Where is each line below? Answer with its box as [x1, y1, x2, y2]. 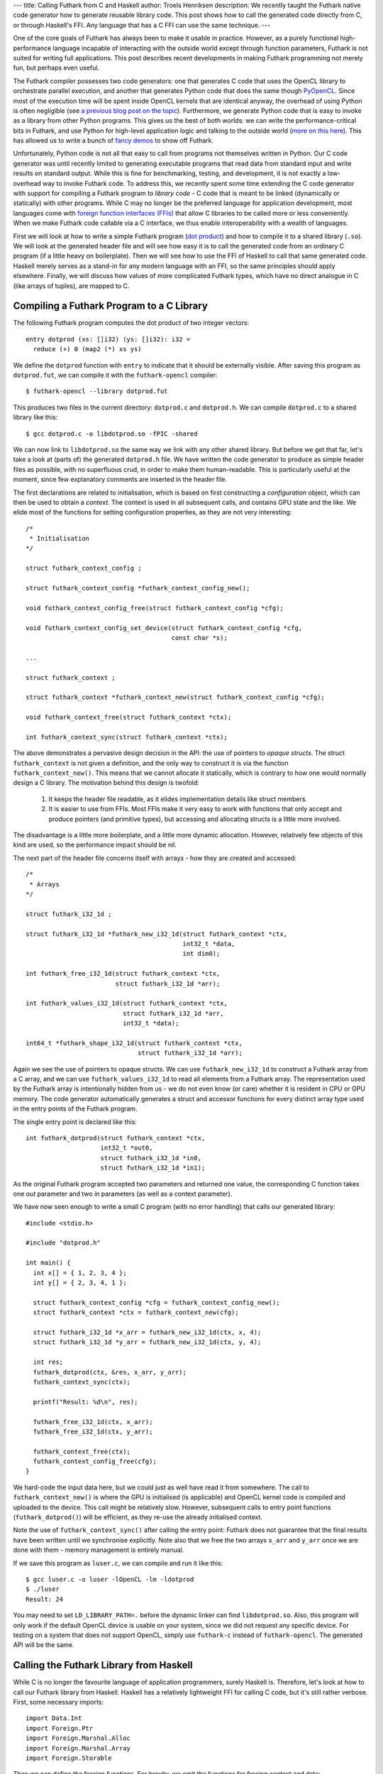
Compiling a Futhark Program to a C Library [13, 300, 209, 312]
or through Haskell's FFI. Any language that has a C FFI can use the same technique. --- [13, 21, 271, 29]
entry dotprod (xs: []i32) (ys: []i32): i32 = [26, 335, 191, 343]
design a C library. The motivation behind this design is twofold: [13, 778, 200, 787]
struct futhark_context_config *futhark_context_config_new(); [26, 584, 250, 593]
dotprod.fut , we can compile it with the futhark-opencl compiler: [13, 371, 218, 380]
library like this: [13, 413, 58, 422]
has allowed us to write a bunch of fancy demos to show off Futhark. [13, 136, 214, 145]
